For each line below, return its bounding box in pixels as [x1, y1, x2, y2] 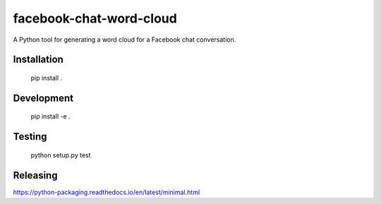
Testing [13, 131, 47, 143]
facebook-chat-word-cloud [13, 11, 178, 26]
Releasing [13, 169, 58, 181]
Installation [13, 54, 64, 66]
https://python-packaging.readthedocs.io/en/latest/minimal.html [13, 188, 200, 196]
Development [13, 92, 74, 104]
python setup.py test [30, 150, 91, 159]
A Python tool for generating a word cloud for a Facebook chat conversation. [13, 35, 236, 44]
